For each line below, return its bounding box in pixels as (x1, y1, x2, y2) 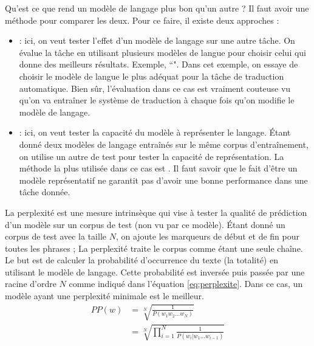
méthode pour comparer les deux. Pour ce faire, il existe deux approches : (5, 13, 279, 26)
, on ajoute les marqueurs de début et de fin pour (115, 230, 299, 243)
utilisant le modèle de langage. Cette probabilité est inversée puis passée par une (5, 265, 305, 278)
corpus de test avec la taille (5, 230, 106, 243)
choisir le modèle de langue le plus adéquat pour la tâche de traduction (19, 69, 284, 82)
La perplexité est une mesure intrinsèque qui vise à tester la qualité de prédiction (5, 206, 307, 218)
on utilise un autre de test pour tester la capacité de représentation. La (19, 150, 284, 162)
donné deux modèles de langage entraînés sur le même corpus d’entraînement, (19, 137, 309, 150)
